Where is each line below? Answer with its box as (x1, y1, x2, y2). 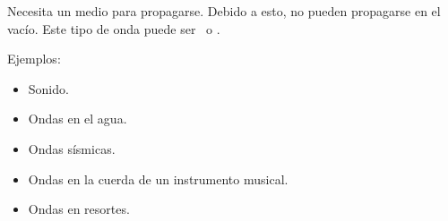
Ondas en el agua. (28, 109, 127, 128)
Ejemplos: (7, 49, 61, 68)
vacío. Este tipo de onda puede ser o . (7, 19, 220, 38)
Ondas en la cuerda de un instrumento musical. (28, 169, 289, 188)
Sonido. (28, 79, 69, 98)
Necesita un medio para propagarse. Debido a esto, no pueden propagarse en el (7, 2, 441, 20)
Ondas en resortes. (28, 200, 130, 218)
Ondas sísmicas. (28, 139, 116, 157)
